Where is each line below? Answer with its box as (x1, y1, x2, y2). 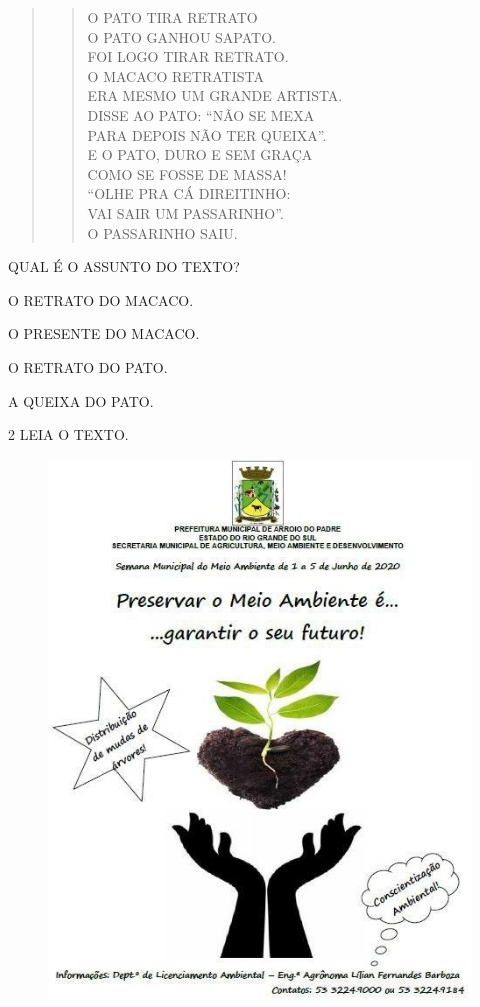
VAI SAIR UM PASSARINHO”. (87, 202, 284, 223)
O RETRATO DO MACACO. (8, 289, 194, 310)
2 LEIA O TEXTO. (8, 424, 129, 445)
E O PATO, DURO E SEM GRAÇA (87, 144, 313, 165)
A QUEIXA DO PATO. (8, 390, 154, 411)
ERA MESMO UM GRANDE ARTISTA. (87, 85, 343, 106)
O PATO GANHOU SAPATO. (87, 26, 276, 47)
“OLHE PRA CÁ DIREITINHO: (87, 183, 291, 204)
